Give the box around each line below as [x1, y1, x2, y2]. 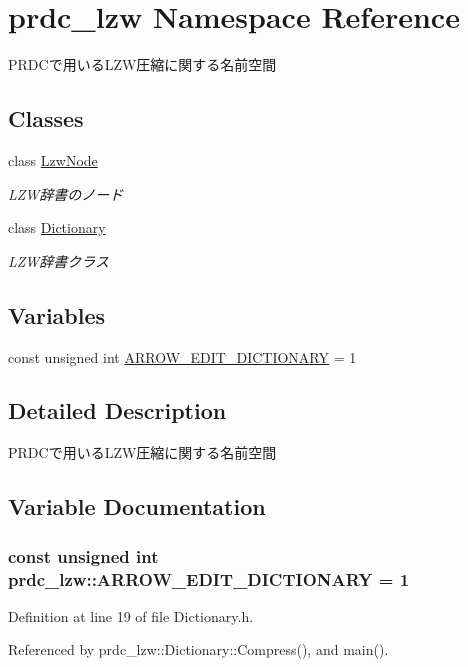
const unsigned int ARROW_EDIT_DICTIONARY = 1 [8, 346, 357, 367]
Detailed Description [8, 395, 227, 426]
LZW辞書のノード [8, 183, 124, 204]
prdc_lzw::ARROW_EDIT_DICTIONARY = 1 [8, 566, 410, 591]
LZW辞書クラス [8, 250, 110, 271]
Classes [8, 103, 84, 134]
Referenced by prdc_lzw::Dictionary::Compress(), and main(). [8, 639, 389, 660]
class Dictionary [8, 217, 106, 238]
